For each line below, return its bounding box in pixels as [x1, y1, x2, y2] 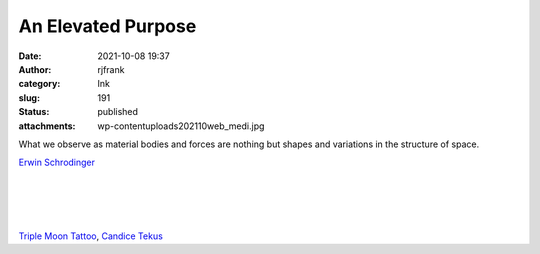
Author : [18, 63, 52, 75]
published [97, 106, 139, 118]
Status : [18, 106, 50, 118]
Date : [18, 50, 42, 62]
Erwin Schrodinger [18, 156, 95, 169]
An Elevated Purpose [18, 15, 197, 37]
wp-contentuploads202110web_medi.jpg [97, 120, 265, 132]
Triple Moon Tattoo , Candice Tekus [18, 230, 164, 242]
